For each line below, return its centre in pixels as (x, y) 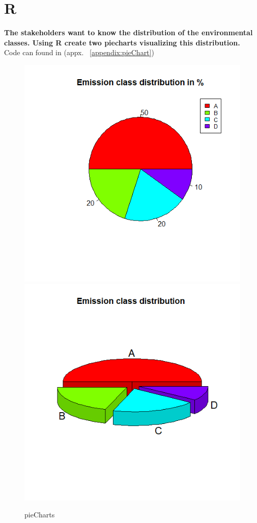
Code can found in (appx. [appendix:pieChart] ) (79, 52)
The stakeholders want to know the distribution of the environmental (128, 32)
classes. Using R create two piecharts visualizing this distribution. (122, 42)
